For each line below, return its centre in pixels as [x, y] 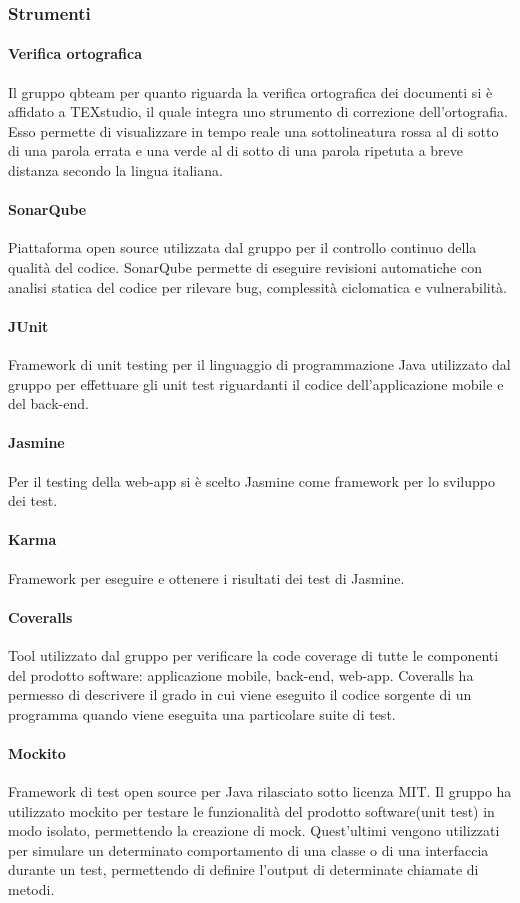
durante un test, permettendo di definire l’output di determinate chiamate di [243, 869]
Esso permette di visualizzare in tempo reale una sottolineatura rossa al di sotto [253, 130]
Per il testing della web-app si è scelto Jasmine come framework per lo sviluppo [251, 480]
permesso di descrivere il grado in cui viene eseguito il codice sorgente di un [240, 694]
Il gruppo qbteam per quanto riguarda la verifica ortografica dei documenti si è [250, 91]
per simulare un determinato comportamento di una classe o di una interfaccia [248, 849]
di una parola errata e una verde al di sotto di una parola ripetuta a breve [235, 150]
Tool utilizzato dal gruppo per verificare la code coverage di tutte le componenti [253, 654]
